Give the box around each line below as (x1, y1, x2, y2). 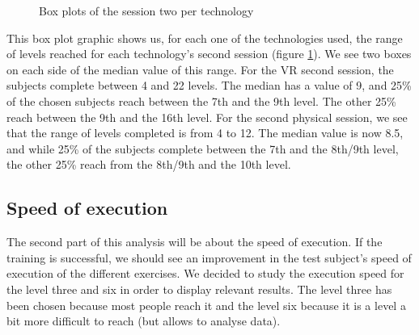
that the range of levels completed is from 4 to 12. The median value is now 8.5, (6, 124, 404, 141)
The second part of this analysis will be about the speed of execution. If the (6, 233, 383, 250)
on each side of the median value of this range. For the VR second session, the (6, 61, 394, 77)
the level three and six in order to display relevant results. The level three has (6, 280, 392, 297)
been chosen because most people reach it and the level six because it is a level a (6, 296, 406, 313)
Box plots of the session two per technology (39, 2, 254, 19)
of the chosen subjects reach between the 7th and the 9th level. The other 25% (6, 92, 396, 109)
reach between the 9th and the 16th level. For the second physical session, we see (6, 108, 408, 125)
